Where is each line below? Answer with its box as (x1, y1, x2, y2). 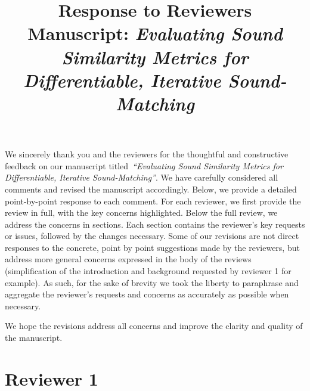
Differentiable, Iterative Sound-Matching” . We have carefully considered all (5, 171, 278, 184)
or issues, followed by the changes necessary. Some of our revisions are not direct (5, 229, 299, 242)
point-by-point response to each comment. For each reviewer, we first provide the (5, 194, 301, 207)
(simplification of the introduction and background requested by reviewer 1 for (5, 265, 292, 277)
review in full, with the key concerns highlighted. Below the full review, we (5, 206, 278, 219)
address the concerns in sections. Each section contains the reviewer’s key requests (5, 218, 305, 230)
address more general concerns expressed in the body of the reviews (5, 253, 252, 265)
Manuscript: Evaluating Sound (27, 21, 283, 46)
